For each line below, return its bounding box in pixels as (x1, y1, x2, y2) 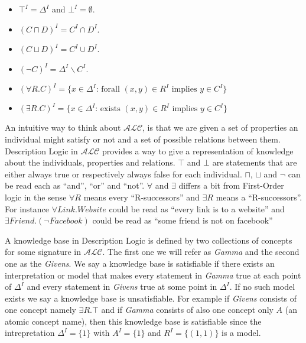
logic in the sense (5, 190, 67, 203)
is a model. (222, 326, 261, 339)
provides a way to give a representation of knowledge (102, 144, 294, 157)
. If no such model (229, 280, 295, 293)
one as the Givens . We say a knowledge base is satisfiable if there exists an (5, 257, 275, 269)
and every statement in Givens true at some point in (27, 280, 217, 293)
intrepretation (5, 326, 55, 339)
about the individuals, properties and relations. (5, 156, 175, 169)
